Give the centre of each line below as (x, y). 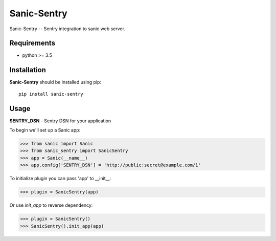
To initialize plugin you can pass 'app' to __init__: (60, 179)
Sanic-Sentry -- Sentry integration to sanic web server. (67, 29)
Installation (28, 70)
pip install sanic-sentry (51, 94)
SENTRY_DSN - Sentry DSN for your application (60, 121)
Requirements (32, 43)
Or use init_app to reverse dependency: (51, 205)
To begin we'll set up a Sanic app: (45, 130)
